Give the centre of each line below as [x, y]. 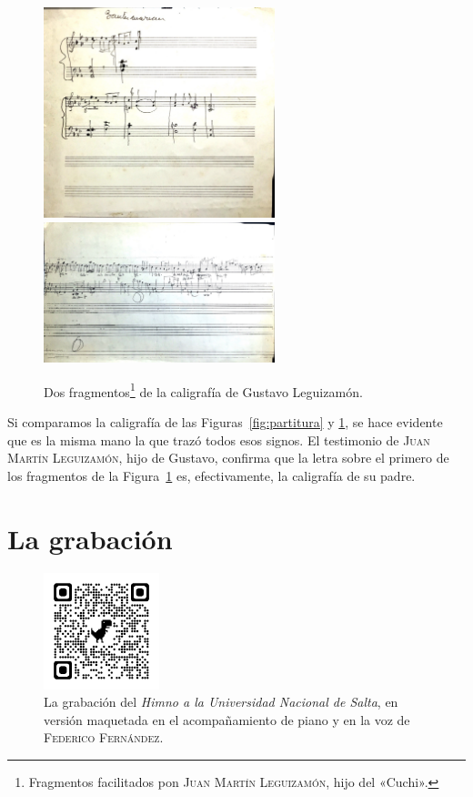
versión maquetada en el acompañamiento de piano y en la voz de [227, 719]
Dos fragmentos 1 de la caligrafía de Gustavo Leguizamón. [203, 390]
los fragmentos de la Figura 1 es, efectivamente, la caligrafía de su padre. [211, 475]
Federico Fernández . [104, 737]
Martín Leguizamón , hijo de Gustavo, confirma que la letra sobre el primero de [228, 458]
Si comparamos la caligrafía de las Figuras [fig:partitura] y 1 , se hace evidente [225, 421]
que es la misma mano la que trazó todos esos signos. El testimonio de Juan [219, 439]
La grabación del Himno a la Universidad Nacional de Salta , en [221, 702]
